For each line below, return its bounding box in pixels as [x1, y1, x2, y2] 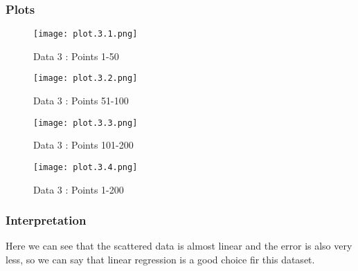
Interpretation [6, 212, 87, 229]
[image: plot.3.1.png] [33, 29, 138, 39]
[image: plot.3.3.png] [33, 118, 138, 128]
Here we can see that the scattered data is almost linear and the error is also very [6, 239, 352, 253]
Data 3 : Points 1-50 [33, 48, 119, 63]
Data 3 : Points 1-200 [33, 182, 124, 196]
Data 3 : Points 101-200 [33, 138, 134, 152]
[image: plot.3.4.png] [33, 162, 138, 172]
